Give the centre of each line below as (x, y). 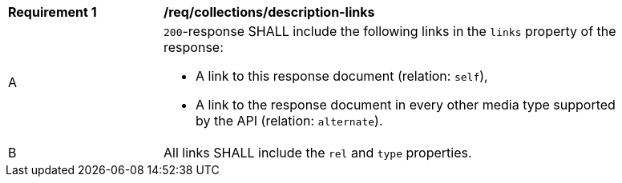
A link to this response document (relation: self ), (342, 76)
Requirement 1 (53, 12)
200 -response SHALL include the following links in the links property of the (390, 31)
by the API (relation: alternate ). (289, 121)
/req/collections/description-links (269, 12)
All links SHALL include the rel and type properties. (318, 153)
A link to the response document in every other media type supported (406, 105)
